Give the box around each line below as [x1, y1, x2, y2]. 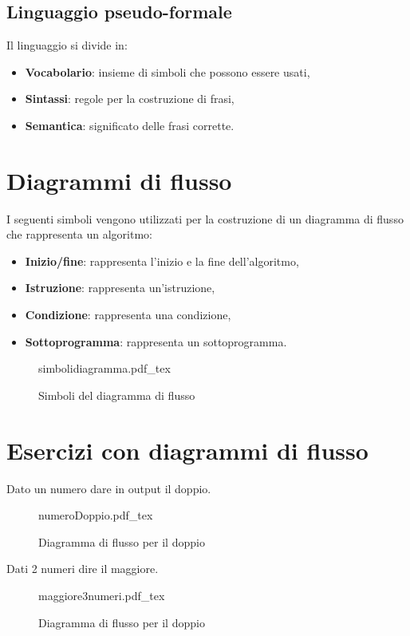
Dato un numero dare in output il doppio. [6, 480, 211, 496]
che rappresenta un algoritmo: [6, 226, 152, 243]
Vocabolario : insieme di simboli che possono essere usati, [25, 63, 310, 80]
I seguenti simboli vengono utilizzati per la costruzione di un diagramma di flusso [6, 210, 404, 227]
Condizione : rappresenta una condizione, [25, 306, 231, 323]
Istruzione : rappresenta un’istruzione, [25, 279, 215, 296]
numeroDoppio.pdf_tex [38, 507, 153, 523]
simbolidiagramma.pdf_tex [38, 360, 171, 377]
